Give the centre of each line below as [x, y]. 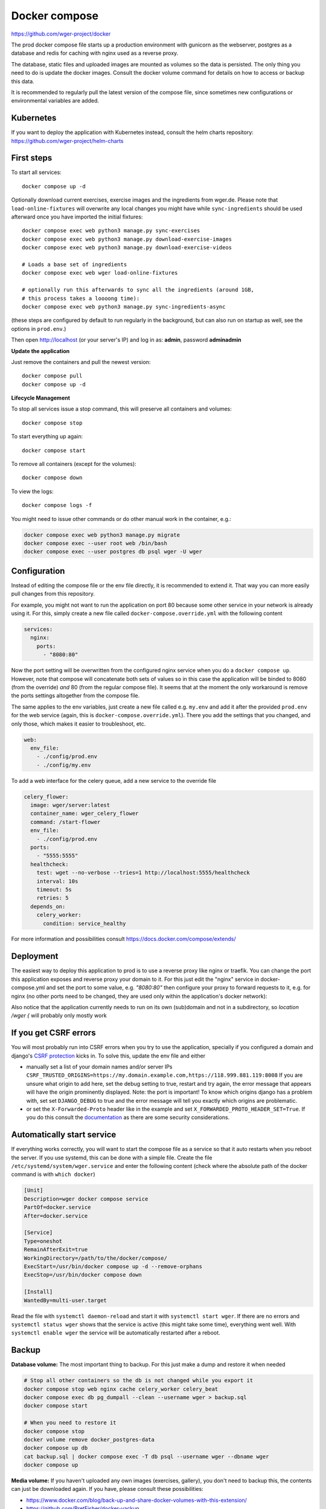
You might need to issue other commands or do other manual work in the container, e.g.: [121, 518]
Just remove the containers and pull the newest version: [81, 362]
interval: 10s [57, 881]
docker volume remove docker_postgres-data [89, 1439]
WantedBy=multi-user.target [65, 1300]
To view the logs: [32, 491]
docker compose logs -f [57, 505]
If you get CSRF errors [53, 1033]
